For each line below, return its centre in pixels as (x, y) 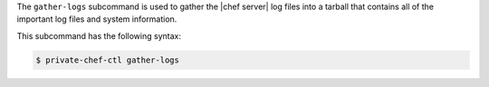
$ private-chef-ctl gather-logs (108, 60)
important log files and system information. (97, 19)
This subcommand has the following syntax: (99, 35)
